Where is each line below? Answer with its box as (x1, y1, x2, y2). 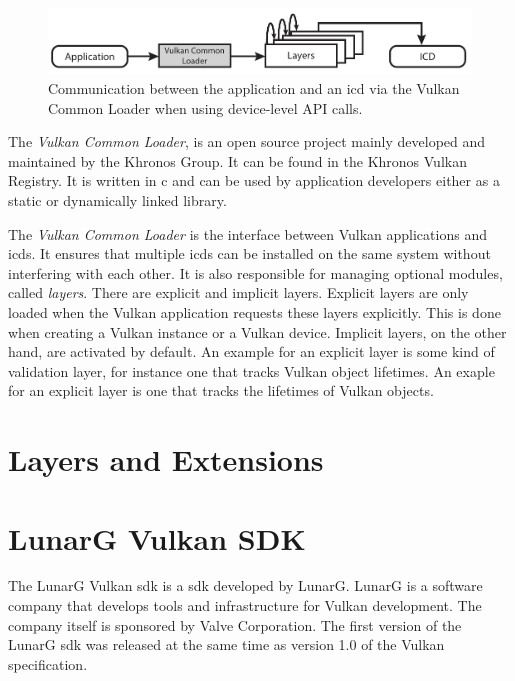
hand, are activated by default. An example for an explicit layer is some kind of (8, 341, 495, 362)
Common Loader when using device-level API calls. (48, 97, 363, 118)
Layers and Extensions (8, 439, 324, 480)
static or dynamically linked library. (8, 190, 227, 210)
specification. (8, 653, 88, 674)
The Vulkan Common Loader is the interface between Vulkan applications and (8, 223, 487, 244)
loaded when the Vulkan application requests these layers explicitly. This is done (8, 301, 501, 322)
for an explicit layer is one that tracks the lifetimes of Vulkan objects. (8, 380, 434, 401)
